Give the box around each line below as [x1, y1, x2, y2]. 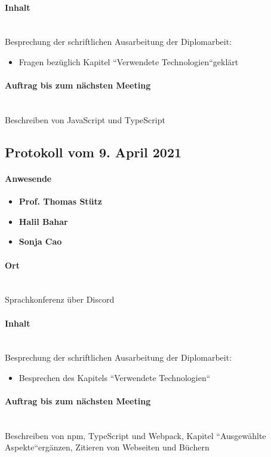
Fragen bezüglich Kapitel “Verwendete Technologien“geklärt [19, 55, 239, 68]
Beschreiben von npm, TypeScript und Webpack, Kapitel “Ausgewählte [5, 429, 266, 441]
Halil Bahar [19, 215, 68, 227]
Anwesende [5, 172, 52, 184]
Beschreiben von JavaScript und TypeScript [5, 113, 165, 126]
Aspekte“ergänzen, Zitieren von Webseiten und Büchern [5, 441, 210, 453]
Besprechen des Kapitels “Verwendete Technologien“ [19, 371, 211, 383]
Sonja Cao [19, 235, 62, 248]
